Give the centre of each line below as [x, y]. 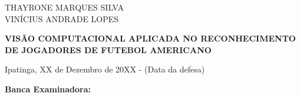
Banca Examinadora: [48, 89]
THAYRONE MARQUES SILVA [65, 7]
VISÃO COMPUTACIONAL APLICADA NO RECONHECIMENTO [150, 38]
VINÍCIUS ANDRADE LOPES [62, 18]
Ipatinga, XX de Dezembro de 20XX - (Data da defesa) [105, 69]
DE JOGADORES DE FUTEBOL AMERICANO [108, 49]
